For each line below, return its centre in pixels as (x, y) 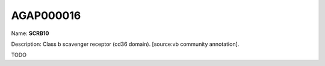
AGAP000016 (46, 15)
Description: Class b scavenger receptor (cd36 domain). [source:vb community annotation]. (125, 44)
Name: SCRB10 (30, 33)
